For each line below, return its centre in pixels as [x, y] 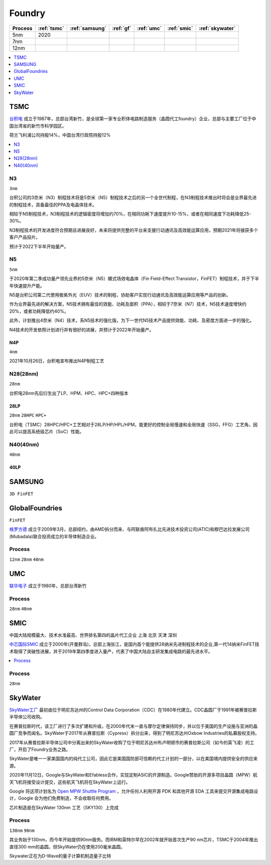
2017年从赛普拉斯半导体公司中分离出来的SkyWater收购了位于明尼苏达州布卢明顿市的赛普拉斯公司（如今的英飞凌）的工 [132, 742]
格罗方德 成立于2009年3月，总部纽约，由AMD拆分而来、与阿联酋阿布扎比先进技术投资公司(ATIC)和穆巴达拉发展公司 [129, 529]
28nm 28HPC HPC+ [28, 415]
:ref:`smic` [180, 28]
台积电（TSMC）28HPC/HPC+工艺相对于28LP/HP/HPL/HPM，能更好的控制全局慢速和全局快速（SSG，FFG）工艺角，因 [133, 424]
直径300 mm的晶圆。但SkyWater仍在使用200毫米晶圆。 [67, 846]
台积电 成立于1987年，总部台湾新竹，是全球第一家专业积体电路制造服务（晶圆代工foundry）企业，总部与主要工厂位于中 [133, 119]
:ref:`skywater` [217, 28]
